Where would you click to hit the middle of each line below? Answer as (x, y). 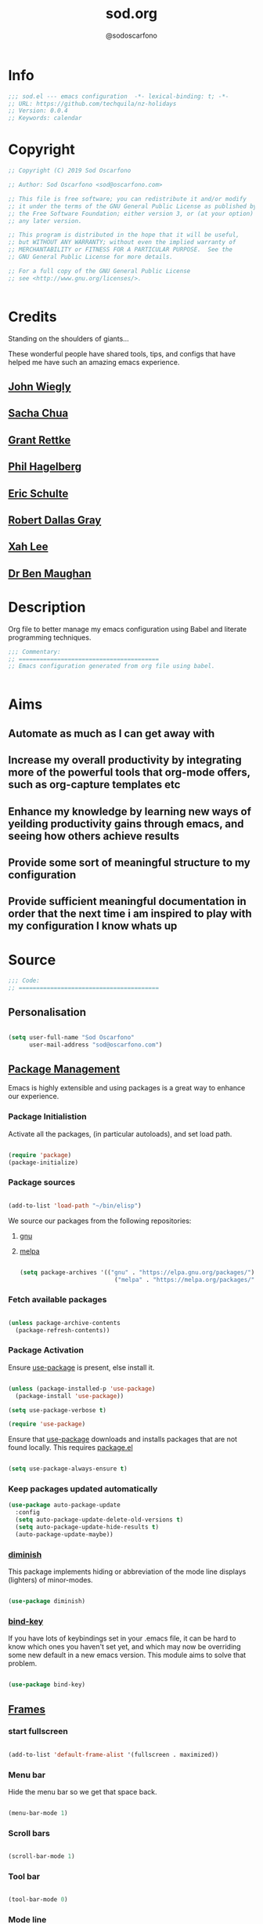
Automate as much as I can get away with (112, 734)
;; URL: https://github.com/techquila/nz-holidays (92, 104)
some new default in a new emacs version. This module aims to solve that (127, 1655)
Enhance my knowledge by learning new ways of (130, 811)
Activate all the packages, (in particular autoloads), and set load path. (120, 1134)
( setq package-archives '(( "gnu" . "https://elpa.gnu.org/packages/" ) (137, 1272)
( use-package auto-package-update (65, 1505)
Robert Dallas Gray (55, 520)
